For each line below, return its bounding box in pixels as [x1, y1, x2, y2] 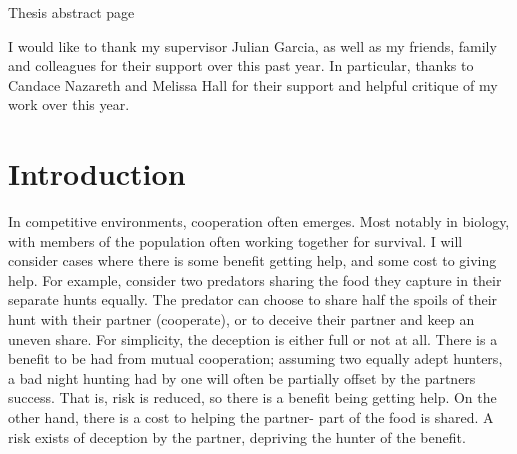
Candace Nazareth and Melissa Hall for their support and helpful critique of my [8, 74, 498, 95]
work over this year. [8, 94, 130, 115]
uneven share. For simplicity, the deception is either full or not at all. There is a [8, 328, 498, 349]
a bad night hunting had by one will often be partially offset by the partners [8, 367, 476, 388]
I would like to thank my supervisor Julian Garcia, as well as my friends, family [8, 35, 497, 56]
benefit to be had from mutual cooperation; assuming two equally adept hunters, [8, 348, 503, 369]
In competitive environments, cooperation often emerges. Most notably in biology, [8, 211, 510, 232]
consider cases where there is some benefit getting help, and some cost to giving [8, 250, 497, 271]
